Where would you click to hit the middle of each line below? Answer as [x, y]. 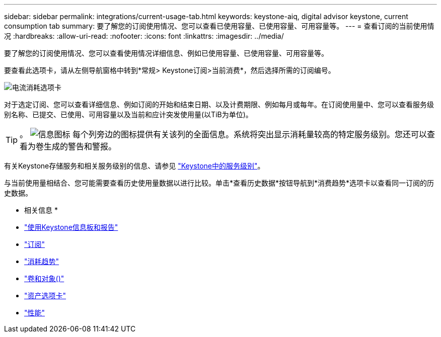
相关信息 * [41, 210]
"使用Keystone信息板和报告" [71, 227]
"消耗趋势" [42, 261]
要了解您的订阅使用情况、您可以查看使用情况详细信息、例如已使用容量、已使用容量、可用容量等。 [166, 53]
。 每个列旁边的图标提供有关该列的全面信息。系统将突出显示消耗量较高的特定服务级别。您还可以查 [228, 134]
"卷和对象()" [44, 278]
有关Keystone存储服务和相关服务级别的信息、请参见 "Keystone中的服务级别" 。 [134, 166]
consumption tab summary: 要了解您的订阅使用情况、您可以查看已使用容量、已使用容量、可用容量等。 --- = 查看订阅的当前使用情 [219, 26]
